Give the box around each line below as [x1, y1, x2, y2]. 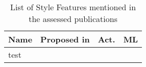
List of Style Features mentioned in [10, 1, 136, 13]
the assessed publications [29, 13, 117, 25]
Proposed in [40, 33, 90, 45]
